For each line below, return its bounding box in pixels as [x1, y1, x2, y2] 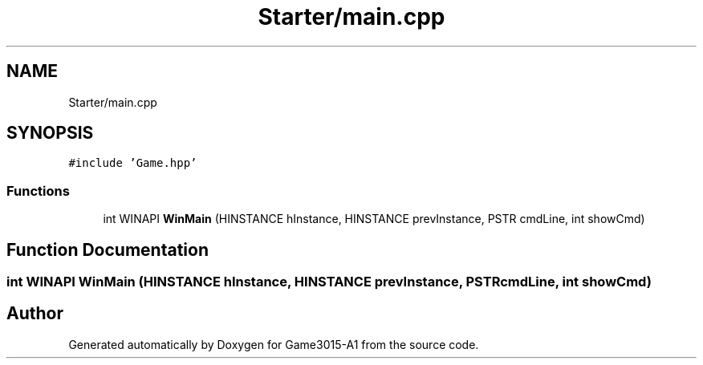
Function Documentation [6, 239, 209, 260]
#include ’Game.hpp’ [68, 156, 197, 170]
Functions [6, 182, 70, 199]
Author [6, 303, 63, 324]
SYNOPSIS [6, 123, 94, 144]
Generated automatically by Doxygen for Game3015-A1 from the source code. [68, 337, 479, 351]
